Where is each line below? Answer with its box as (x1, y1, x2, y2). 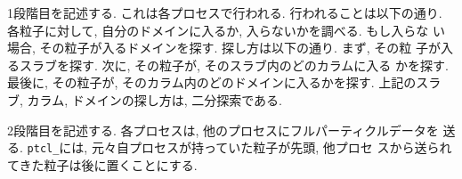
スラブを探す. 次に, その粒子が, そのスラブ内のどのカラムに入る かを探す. (19, 55, 449, 74)
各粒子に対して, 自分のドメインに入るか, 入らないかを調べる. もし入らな (7, 20, 429, 39)
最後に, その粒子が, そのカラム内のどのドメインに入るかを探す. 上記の (7, 73, 417, 92)
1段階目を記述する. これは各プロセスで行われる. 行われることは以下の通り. (7, 4, 442, 21)
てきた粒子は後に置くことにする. (7, 155, 198, 174)
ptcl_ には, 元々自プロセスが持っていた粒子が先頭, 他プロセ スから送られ (27, 138, 452, 157)
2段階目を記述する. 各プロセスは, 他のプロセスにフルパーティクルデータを (7, 120, 439, 139)
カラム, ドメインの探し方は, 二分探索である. (27, 90, 282, 109)
